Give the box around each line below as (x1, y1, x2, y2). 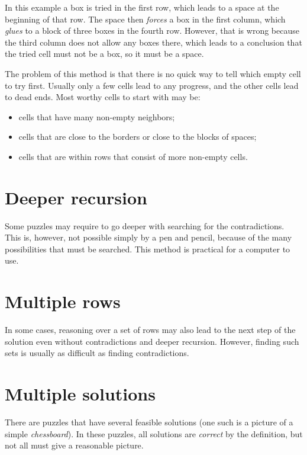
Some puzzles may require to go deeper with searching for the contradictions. (5, 219, 285, 232)
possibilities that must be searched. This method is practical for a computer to (5, 242, 290, 255)
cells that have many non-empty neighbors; (18, 110, 175, 123)
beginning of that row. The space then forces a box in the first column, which (5, 12, 286, 25)
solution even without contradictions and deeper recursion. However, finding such (5, 335, 299, 347)
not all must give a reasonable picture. (5, 439, 144, 451)
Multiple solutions (5, 382, 156, 406)
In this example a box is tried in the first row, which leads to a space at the (5, 1, 279, 13)
